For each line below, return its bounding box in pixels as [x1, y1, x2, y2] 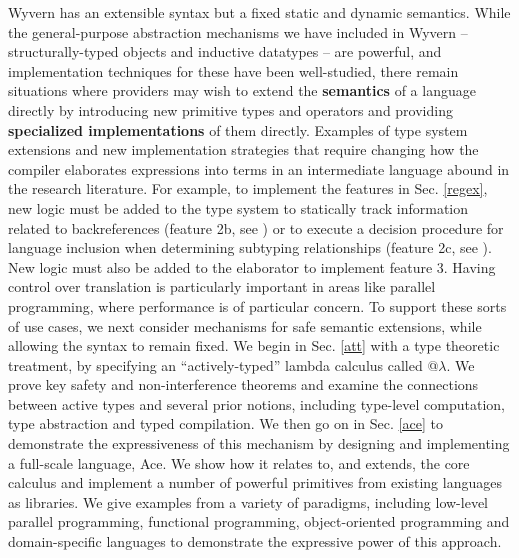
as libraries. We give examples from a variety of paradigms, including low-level [8, 491, 488, 512]
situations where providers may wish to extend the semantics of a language [8, 80, 476, 101]
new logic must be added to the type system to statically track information [8, 197, 469, 218]
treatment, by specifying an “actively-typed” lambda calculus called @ [8, 354, 439, 375]
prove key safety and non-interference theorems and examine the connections [8, 374, 479, 395]
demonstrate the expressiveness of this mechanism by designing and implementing [8, 433, 510, 454]
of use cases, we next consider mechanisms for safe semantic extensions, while [8, 315, 482, 336]
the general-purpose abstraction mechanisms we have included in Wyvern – [8, 21, 468, 42]
